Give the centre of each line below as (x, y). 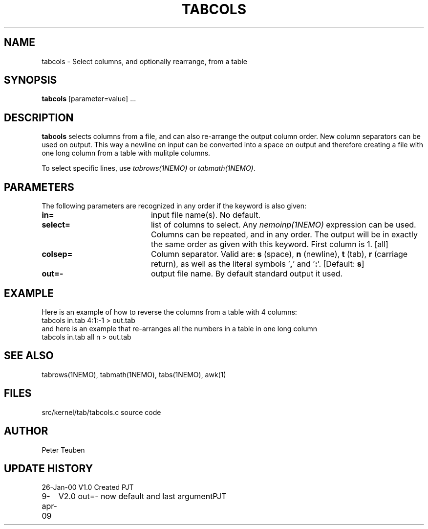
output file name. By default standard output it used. (247, 274)
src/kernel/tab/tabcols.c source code (101, 412)
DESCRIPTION (39, 117)
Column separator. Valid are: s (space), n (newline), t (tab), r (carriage (279, 254)
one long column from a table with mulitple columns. (126, 153)
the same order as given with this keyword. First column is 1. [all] (269, 244)
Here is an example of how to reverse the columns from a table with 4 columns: (169, 312)
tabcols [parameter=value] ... (89, 99)
